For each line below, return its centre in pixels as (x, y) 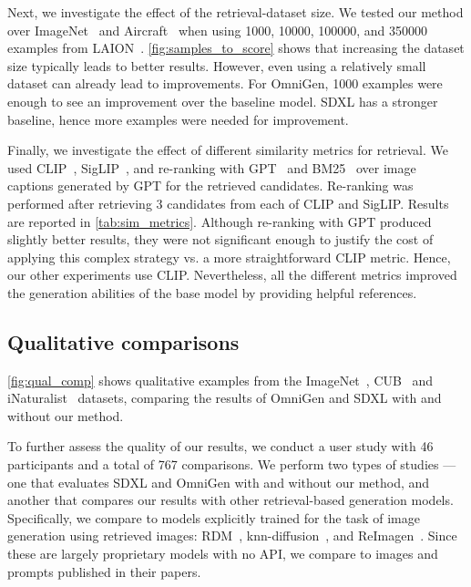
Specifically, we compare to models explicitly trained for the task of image (214, 517)
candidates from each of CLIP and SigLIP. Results (308, 203)
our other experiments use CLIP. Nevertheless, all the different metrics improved (232, 275)
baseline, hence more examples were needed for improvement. (178, 119)
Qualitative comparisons (123, 341)
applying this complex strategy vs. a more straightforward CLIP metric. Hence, (229, 257)
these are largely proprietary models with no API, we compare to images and (223, 554)
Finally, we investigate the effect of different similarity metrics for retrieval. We (228, 150)
